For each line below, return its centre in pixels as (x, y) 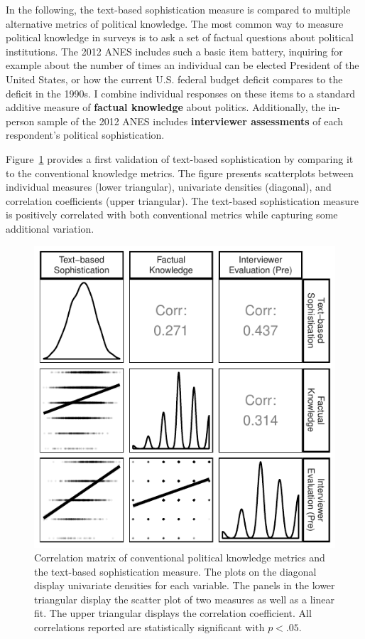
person (20, 121)
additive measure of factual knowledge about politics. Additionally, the (165, 107)
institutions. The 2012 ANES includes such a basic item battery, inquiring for (174, 51)
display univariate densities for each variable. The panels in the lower (185, 585)
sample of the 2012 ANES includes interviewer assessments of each (190, 121)
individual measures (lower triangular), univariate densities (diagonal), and (169, 187)
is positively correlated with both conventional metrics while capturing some (172, 215)
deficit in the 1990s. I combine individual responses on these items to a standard (181, 93)
